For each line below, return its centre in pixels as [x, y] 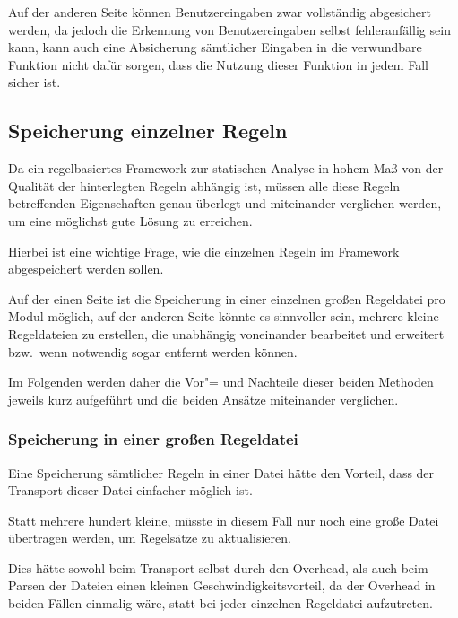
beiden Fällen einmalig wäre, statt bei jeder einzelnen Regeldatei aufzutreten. [220, 603]
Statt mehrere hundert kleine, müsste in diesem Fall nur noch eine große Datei [224, 520]
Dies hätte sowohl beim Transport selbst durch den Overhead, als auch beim [218, 567]
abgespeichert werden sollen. [86, 269]
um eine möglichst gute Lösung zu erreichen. [130, 220]
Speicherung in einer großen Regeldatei [153, 439]
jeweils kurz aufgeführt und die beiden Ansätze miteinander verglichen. [203, 399]
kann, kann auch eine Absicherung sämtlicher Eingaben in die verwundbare [215, 47]
